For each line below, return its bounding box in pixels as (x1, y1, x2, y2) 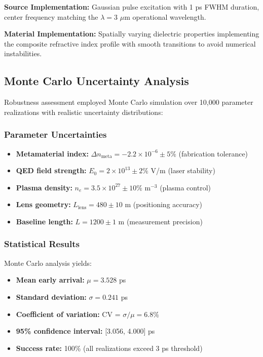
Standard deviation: (16, 291, 87, 302)
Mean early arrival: (16, 274, 85, 285)
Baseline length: (16, 216, 73, 226)
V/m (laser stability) (151, 165, 215, 176)
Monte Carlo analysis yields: (4, 257, 92, 268)
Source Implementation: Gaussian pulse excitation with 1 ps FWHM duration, (4, 2, 259, 12)
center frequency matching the (4, 11, 98, 22)
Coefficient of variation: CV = (16, 308, 121, 319)
